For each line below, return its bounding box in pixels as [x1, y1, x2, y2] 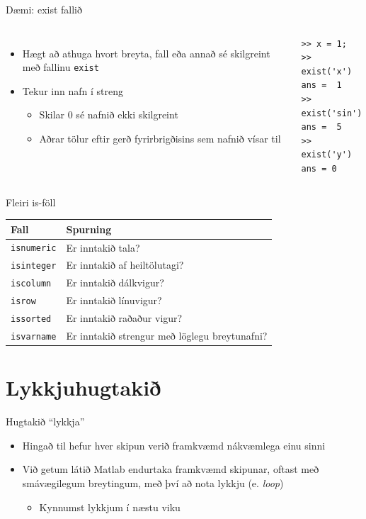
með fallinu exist [22, 60, 99, 74]
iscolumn [11, 279, 52, 289]
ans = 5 [301, 122, 342, 133]
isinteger [11, 261, 57, 272]
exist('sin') [301, 108, 362, 118]
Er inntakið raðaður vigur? [66, 311, 183, 325]
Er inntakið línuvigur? [66, 293, 162, 308]
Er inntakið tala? [66, 240, 140, 255]
